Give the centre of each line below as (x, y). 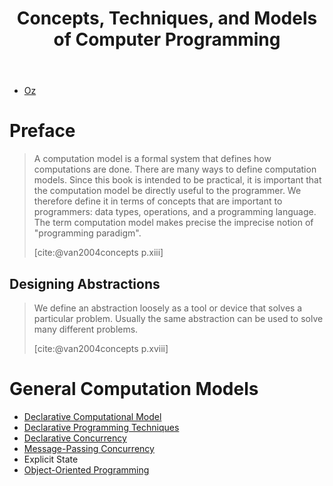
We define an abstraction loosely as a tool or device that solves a (168, 308)
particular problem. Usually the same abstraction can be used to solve (178, 318)
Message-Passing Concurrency (89, 448)
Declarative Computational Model (92, 416)
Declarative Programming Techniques (101, 427)
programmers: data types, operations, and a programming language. (175, 212)
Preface (42, 131)
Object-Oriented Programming (86, 469)
